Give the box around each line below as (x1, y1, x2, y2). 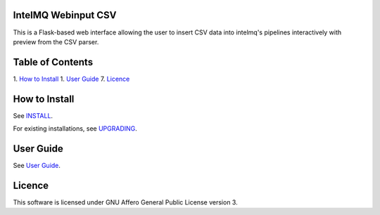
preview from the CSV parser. (13, 37, 99, 46)
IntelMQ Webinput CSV (13, 9, 117, 21)
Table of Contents (13, 56, 94, 68)
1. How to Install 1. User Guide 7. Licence (13, 74, 130, 83)
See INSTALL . (13, 111, 53, 119)
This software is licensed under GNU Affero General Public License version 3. (13, 197, 239, 207)
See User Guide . (13, 162, 61, 170)
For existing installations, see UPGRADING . (13, 124, 137, 133)
